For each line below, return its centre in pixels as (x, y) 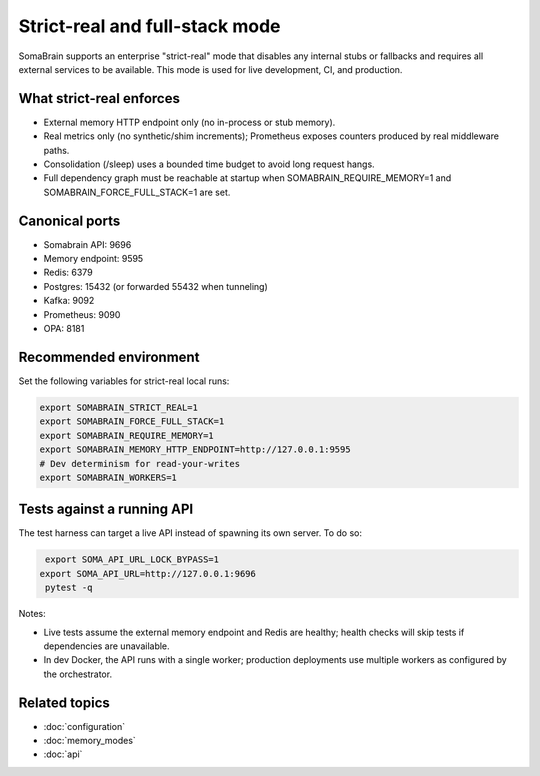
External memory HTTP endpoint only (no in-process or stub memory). (189, 122)
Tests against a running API (106, 509)
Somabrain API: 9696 (87, 244)
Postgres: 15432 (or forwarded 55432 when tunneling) (156, 286)
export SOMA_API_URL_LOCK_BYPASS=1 (132, 559)
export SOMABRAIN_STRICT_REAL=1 (119, 407)
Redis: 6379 (68, 272)
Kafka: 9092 (69, 301)
